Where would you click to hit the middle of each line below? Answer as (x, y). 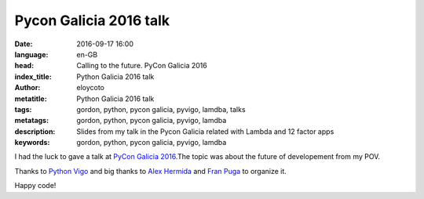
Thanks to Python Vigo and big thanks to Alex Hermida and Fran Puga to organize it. (150, 171)
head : (24, 66)
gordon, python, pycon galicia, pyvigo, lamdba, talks (161, 109)
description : (35, 131)
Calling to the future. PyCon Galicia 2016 (142, 66)
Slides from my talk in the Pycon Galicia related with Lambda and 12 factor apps (205, 131)
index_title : (33, 76)
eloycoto (91, 88)
